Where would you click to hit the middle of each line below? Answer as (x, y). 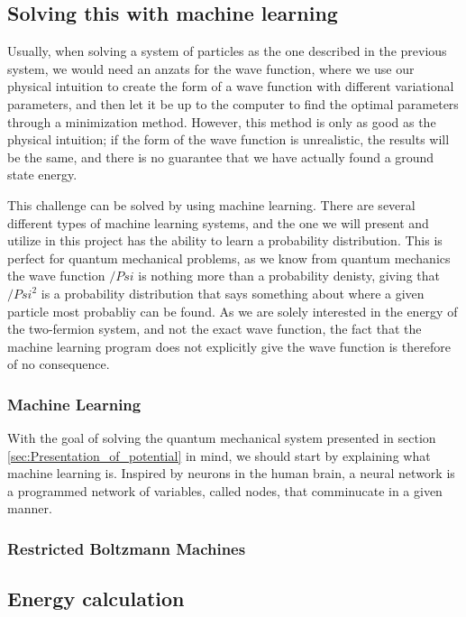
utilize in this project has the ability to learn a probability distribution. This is (225, 240)
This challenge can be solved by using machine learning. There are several (211, 204)
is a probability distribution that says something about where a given (233, 293)
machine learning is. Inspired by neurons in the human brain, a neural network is (231, 473)
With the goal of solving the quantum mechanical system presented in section (222, 438)
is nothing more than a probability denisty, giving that (289, 276)
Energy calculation (96, 599)
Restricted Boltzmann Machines (127, 548)
